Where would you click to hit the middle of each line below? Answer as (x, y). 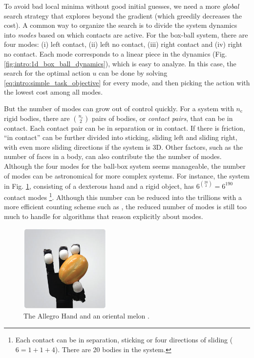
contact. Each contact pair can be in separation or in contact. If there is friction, (125, 128)
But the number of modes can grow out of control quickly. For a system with (119, 108)
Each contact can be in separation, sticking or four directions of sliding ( (124, 339)
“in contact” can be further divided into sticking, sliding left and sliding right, (121, 137)
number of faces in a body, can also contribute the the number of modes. (113, 156)
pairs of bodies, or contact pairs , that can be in (162, 118)
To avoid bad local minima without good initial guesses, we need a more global (122, 6)
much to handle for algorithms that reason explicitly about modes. (104, 216)
